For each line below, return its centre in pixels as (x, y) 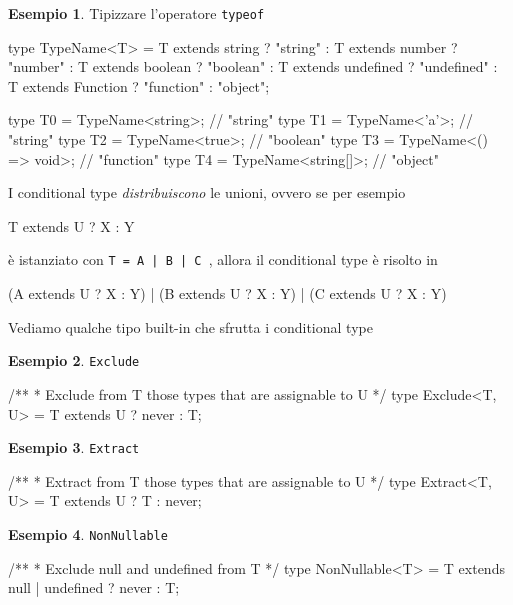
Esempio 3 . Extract (74, 447)
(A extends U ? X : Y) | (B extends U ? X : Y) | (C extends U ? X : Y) (227, 293)
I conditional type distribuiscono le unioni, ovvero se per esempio (207, 192)
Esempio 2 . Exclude (74, 360)
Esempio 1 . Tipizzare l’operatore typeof (136, 13)
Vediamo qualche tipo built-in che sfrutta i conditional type (190, 326)
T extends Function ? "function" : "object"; (139, 85)
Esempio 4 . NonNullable (88, 533)
